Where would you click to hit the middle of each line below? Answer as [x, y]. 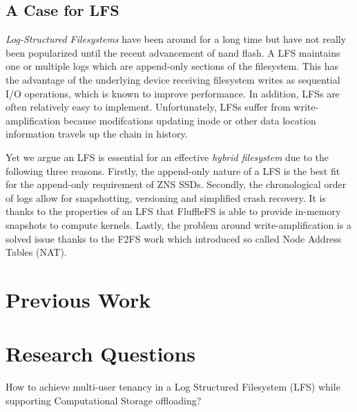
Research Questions [101, 354]
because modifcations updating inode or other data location [190, 120]
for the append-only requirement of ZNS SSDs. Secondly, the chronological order [176, 184]
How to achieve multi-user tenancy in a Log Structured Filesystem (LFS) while [173, 387]
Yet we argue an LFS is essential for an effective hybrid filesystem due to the [167, 157]
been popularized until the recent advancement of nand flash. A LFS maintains [173, 52]
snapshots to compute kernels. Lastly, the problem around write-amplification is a [178, 224]
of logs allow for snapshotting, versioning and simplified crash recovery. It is [166, 197]
